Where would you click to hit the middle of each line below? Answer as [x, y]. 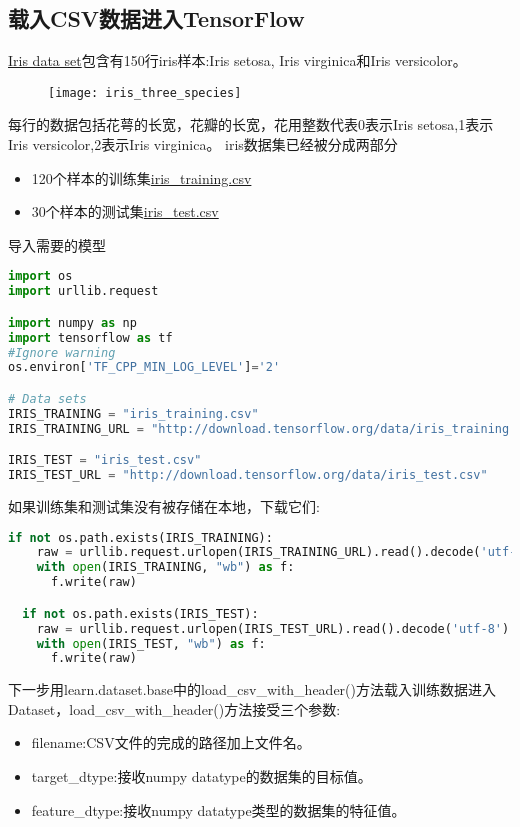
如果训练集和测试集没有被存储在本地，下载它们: [164, 506]
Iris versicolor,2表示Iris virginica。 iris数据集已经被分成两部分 [203, 144]
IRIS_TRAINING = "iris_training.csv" [133, 413]
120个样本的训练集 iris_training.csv [141, 177]
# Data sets [47, 398]
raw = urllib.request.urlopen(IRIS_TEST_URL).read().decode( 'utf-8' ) [273, 628]
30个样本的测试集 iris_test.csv [125, 211]
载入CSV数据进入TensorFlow [156, 18]
